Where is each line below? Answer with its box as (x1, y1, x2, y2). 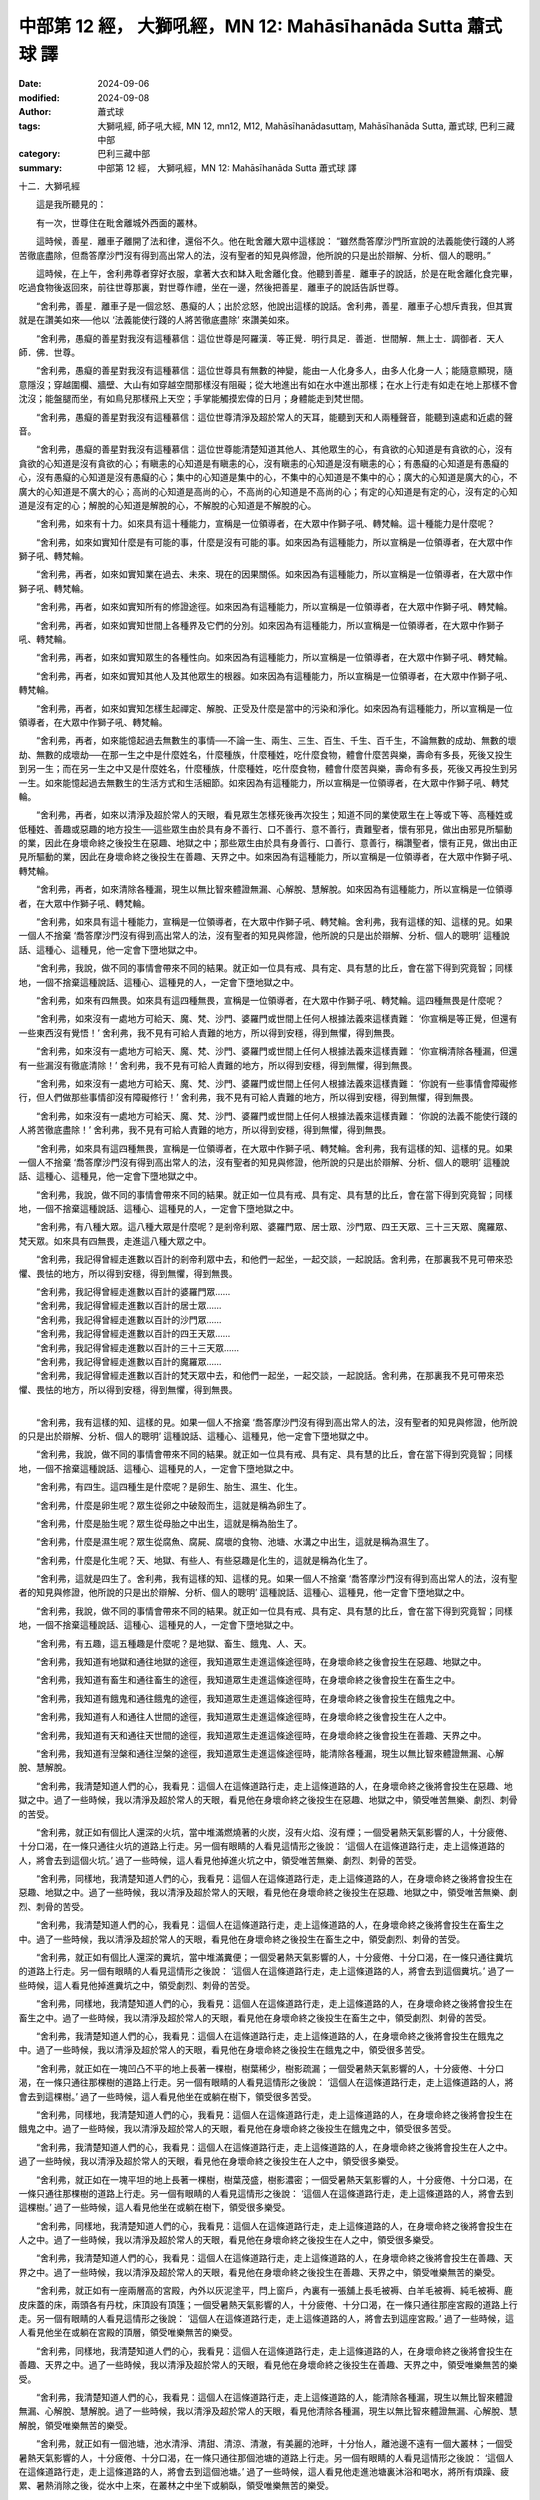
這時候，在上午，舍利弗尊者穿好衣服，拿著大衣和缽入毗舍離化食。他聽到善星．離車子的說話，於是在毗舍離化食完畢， (35, 268, 518, 280)
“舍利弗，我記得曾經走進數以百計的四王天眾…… (35, 1328, 231, 1340)
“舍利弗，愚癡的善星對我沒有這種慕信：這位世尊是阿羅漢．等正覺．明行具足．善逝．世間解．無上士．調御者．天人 (35, 332, 505, 344)
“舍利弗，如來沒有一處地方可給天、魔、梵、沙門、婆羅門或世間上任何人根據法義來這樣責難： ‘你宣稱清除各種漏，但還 (35, 1045, 518, 1057)
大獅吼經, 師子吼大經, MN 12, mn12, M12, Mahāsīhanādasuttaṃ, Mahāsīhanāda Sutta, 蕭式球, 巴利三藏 (97, 120, 515, 132)
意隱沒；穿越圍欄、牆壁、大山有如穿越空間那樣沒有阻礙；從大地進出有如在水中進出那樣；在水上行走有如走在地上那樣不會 (18, 378, 518, 390)
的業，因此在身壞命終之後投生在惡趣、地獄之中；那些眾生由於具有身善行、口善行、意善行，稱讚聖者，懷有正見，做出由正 (18, 837, 518, 849)
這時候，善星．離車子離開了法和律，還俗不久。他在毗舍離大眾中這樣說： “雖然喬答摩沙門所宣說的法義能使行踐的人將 (35, 235, 516, 247)
